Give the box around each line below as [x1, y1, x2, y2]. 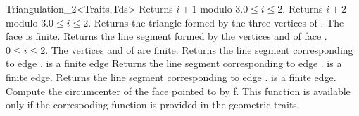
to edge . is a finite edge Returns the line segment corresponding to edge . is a [6, 56, 342, 71]
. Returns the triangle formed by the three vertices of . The [88, 15, 344, 29]
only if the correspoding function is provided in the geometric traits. [6, 97, 300, 112]
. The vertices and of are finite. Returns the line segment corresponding [45, 42, 353, 57]
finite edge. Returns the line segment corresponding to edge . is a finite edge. [6, 69, 336, 84]
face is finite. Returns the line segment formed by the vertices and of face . [6, 29, 327, 43]
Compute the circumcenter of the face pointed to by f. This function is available [6, 83, 351, 98]
